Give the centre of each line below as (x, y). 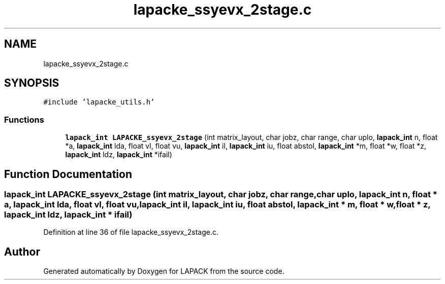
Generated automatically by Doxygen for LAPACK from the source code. (164, 271)
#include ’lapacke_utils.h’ (99, 102)
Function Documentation (68, 174)
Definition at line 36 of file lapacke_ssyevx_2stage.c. (131, 232)
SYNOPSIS (32, 83)
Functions (24, 119)
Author (22, 252)
